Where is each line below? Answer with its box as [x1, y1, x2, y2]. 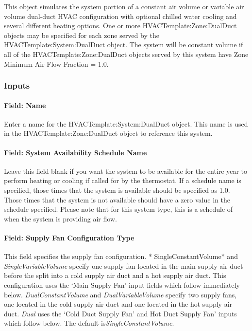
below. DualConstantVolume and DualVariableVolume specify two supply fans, [4, 289, 237, 299]
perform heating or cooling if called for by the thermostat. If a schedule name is [4, 175, 241, 185]
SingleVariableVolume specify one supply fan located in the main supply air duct [4, 260, 243, 271]
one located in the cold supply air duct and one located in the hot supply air [4, 299, 233, 309]
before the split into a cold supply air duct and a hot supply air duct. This [4, 270, 226, 280]
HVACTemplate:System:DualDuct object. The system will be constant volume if [4, 39, 243, 50]
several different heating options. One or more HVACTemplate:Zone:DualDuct [4, 20, 237, 31]
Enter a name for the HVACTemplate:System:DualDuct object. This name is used [4, 118, 248, 129]
